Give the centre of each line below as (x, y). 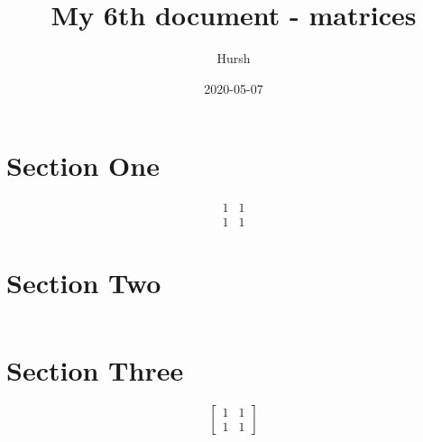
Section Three (95, 369)
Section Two (84, 282)
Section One (83, 166)
